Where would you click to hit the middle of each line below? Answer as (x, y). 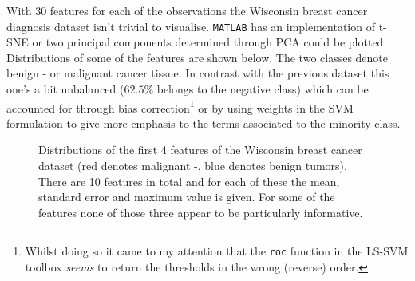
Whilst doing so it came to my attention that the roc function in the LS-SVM (217, 251)
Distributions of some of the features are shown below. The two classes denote (198, 57)
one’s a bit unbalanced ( (65, 89)
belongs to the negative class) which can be (263, 89)
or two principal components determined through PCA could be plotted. (209, 42)
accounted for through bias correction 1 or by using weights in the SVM (180, 106)
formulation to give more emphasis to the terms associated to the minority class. (204, 123)
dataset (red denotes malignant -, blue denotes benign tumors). (193, 166)
